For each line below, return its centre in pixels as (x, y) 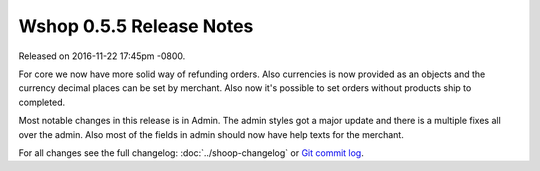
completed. (41, 102)
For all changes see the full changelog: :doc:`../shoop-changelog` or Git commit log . (191, 152)
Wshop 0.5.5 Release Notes (136, 26)
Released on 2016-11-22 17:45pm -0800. (102, 56)
